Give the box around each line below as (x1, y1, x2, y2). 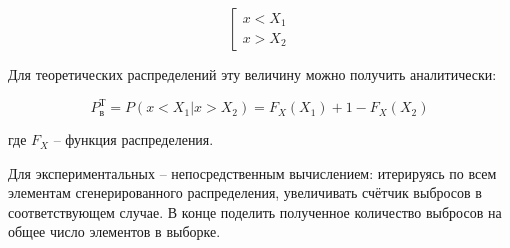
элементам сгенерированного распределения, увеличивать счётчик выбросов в (8, 182, 482, 203)
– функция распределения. (53, 129, 214, 150)
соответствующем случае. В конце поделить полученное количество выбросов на (8, 201, 502, 222)
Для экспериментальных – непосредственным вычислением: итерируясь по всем (8, 162, 497, 183)
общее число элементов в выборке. (8, 221, 221, 242)
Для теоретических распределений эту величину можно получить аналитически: (8, 64, 497, 84)
